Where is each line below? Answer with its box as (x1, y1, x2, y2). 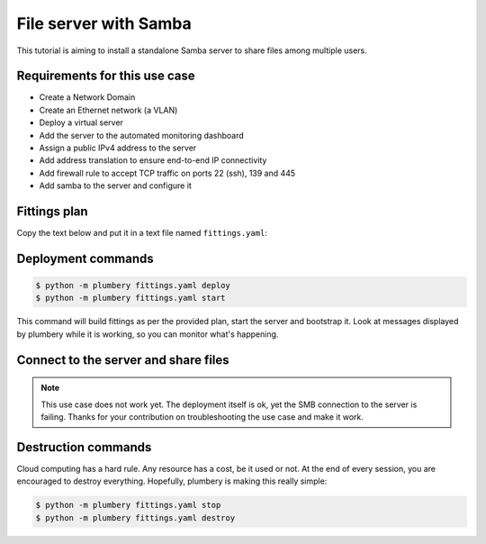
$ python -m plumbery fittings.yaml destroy (35, 512, 236, 522)
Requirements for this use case (16, 68, 195, 84)
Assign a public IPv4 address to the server (39, 142, 197, 153)
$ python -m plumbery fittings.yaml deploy (35, 280, 231, 291)
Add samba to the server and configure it (39, 180, 193, 191)
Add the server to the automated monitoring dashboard (39, 130, 245, 141)
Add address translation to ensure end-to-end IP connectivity (39, 155, 267, 166)
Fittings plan (16, 204, 89, 219)
